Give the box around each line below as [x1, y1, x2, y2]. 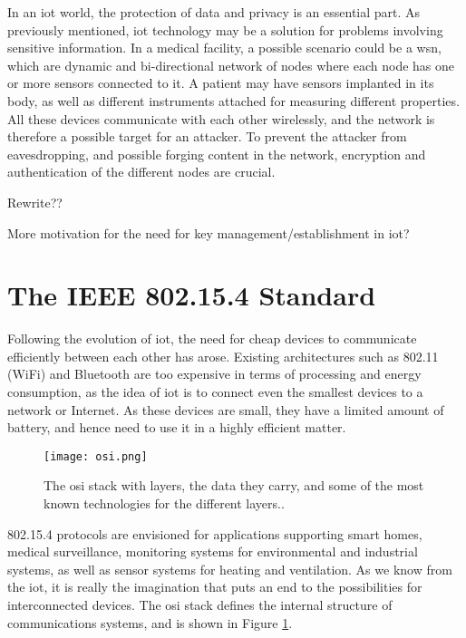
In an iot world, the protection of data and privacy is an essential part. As [7, 3, 421, 21]
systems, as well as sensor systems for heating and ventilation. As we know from [7, 559, 452, 578]
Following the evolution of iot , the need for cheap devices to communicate [7, 329, 417, 348]
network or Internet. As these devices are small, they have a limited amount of [7, 400, 444, 419]
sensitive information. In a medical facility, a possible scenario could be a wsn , [7, 38, 442, 57]
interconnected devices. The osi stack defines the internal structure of [7, 595, 393, 614]
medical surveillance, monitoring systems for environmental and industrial [7, 542, 418, 561]
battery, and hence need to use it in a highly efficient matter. [7, 418, 346, 437]
